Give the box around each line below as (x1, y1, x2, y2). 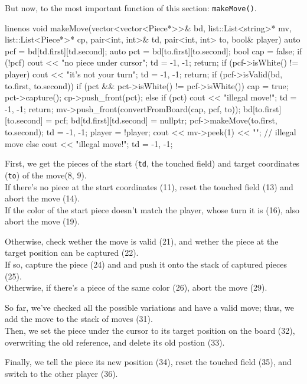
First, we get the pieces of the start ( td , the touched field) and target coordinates (5, 157, 300, 170)
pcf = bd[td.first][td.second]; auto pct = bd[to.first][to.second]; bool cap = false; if (5, 44, 302, 57)
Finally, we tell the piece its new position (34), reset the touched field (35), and (5, 356, 292, 368)
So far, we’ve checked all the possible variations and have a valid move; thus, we (5, 301, 294, 313)
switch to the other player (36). (5, 367, 118, 379)
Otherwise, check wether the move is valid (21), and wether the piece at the (5, 235, 279, 247)
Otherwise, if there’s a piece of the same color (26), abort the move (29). (5, 281, 267, 294)
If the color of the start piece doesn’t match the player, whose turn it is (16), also (5, 203, 300, 216)
